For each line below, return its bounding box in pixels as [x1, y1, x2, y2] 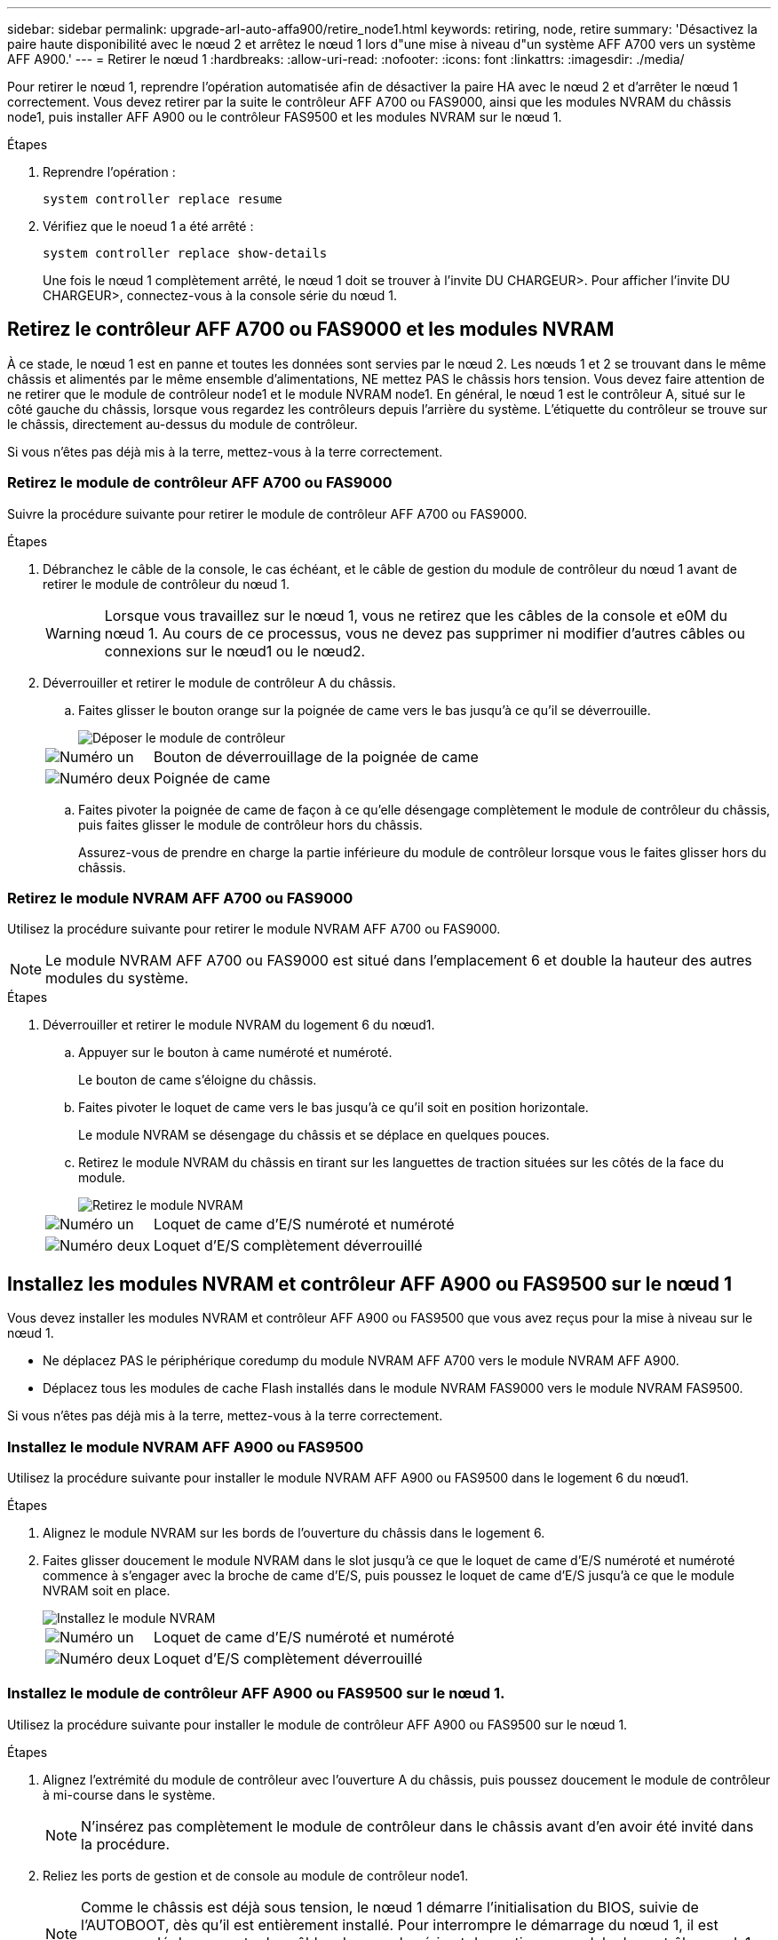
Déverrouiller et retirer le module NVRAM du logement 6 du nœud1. [43, 1017, 435, 1033]
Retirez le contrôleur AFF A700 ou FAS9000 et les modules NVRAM [7, 318, 615, 341]
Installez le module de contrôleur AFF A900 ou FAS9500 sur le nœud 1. [7, 1684, 505, 1703]
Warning [45, 624, 101, 642]
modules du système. [45, 969, 189, 988]
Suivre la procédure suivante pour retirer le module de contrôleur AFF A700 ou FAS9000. [7, 505, 528, 521]
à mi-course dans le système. [43, 1786, 216, 1802]
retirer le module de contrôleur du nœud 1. [43, 576, 290, 592]
